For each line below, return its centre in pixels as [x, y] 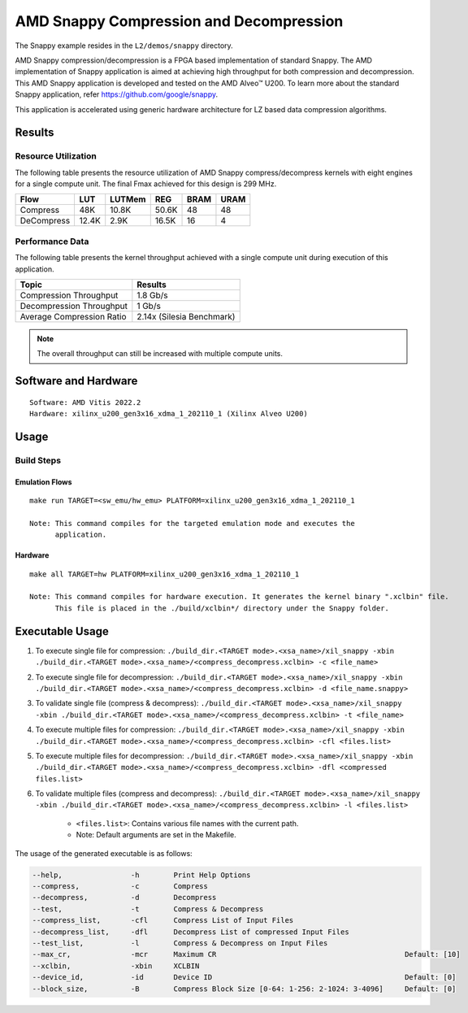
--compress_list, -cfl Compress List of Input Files [163, 920]
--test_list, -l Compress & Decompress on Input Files [180, 943]
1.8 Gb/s [152, 295]
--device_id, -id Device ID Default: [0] [244, 977]
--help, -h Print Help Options [141, 875]
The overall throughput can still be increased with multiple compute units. [160, 354]
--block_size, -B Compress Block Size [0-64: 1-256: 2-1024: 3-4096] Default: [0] [244, 989]
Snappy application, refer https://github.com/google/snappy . [117, 94]
